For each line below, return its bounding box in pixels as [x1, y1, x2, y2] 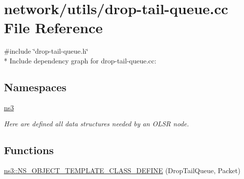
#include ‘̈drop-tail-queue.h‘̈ [4, 46, 89, 56]
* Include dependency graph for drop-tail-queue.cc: [4, 55, 156, 65]
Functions [4, 142, 54, 158]
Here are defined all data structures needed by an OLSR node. [4, 119, 189, 129]
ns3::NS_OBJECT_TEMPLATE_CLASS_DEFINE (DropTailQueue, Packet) [4, 165, 241, 176]
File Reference [4, 18, 103, 38]
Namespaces [4, 79, 67, 94]
